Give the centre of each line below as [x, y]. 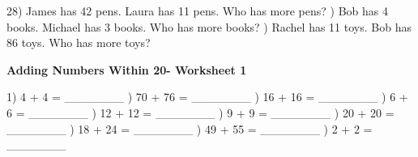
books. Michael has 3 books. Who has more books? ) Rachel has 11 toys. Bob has [209, 26]
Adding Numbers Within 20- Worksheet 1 [127, 69]
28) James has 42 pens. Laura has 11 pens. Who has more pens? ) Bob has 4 [198, 11]
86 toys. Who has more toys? [79, 42]
